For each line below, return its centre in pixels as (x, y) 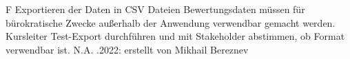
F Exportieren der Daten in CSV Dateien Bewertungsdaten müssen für (155, 9)
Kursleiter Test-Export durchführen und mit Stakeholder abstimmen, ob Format (175, 36)
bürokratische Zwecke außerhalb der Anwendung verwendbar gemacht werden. (171, 22)
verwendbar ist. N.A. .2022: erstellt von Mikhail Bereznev (127, 49)
